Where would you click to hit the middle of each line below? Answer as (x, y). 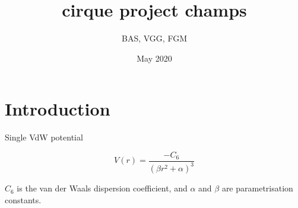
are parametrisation (257, 188)
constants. (23, 199)
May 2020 (154, 58)
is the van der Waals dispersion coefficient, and (102, 188)
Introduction (58, 109)
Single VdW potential (44, 137)
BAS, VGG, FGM (154, 38)
